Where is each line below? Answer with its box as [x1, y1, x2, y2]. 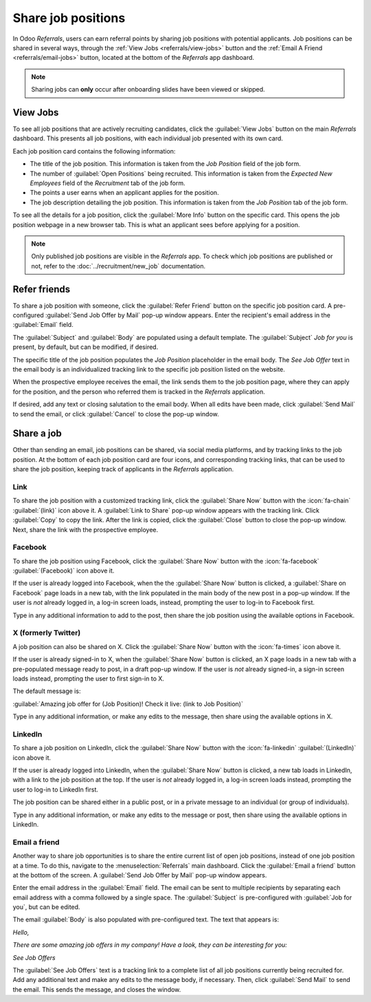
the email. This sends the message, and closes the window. [12, 985, 181, 994]
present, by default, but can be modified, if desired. [12, 343, 159, 351]
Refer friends [12, 283, 71, 295]
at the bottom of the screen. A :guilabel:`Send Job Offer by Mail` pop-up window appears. [12, 871, 267, 879]
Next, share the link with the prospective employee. [12, 525, 159, 533]
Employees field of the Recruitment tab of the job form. [30, 179, 185, 187]
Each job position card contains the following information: [12, 147, 176, 155]
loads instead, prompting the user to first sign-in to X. [12, 674, 165, 683]
